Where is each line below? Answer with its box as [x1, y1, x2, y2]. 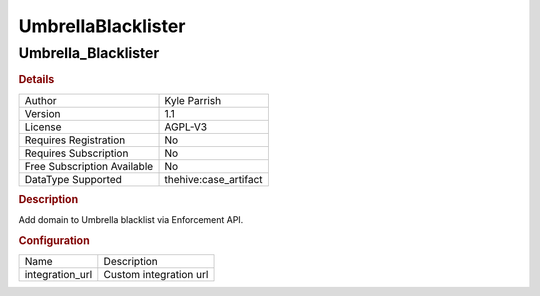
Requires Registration [24, 133, 126, 147]
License [24, 120, 62, 134]
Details [18, 73, 55, 87]
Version [24, 106, 61, 120]
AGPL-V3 [164, 120, 208, 134]
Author [24, 93, 57, 107]
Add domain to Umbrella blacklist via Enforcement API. [18, 214, 244, 226]
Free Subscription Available [24, 159, 154, 173]
